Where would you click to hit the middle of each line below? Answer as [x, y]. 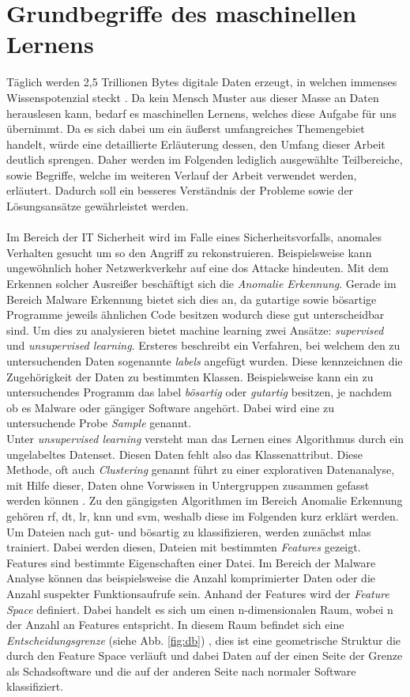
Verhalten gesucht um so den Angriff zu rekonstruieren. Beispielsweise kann [189, 252]
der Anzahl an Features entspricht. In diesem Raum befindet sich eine [175, 625]
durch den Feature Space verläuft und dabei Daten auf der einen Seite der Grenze [205, 655]
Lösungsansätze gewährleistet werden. [98, 206]
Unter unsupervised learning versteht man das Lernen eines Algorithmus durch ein [205, 438]
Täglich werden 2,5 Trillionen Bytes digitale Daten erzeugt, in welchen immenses [202, 82]
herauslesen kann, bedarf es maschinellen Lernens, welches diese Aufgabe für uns [201, 113]
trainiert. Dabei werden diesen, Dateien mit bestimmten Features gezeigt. [184, 547]
